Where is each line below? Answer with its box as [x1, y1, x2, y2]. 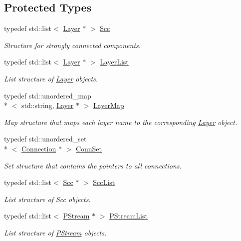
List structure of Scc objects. [4, 193, 91, 204]
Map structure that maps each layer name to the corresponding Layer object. [4, 116, 238, 127]
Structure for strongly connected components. [4, 39, 141, 50]
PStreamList [109, 210, 148, 221]
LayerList [100, 56, 129, 67]
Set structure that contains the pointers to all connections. [4, 160, 182, 170]
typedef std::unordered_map [4, 90, 91, 100]
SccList [93, 177, 115, 187]
